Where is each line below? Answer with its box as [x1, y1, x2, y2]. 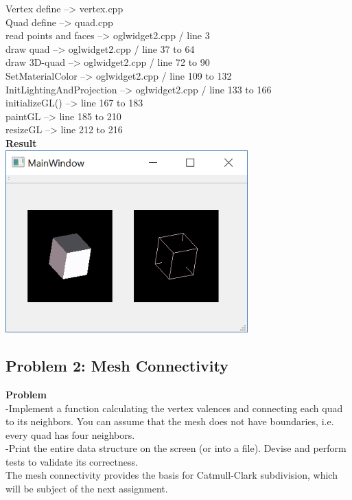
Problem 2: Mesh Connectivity [5, 355, 228, 376]
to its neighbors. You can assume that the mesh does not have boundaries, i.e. [5, 414, 334, 429]
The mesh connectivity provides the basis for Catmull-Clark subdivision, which [5, 468, 338, 482]
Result [5, 135, 37, 150]
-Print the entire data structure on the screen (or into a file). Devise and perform [5, 441, 347, 455]
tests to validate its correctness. [5, 454, 138, 468]
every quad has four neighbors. [5, 427, 135, 442]
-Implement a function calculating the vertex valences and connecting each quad [5, 400, 343, 415]
